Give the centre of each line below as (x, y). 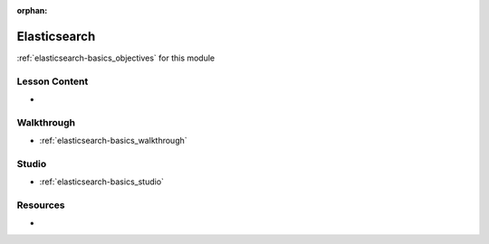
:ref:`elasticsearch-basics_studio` (102, 182)
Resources (41, 205)
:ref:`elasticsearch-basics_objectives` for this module (116, 58)
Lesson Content (53, 81)
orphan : (32, 10)
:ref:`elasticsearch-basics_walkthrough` (113, 141)
